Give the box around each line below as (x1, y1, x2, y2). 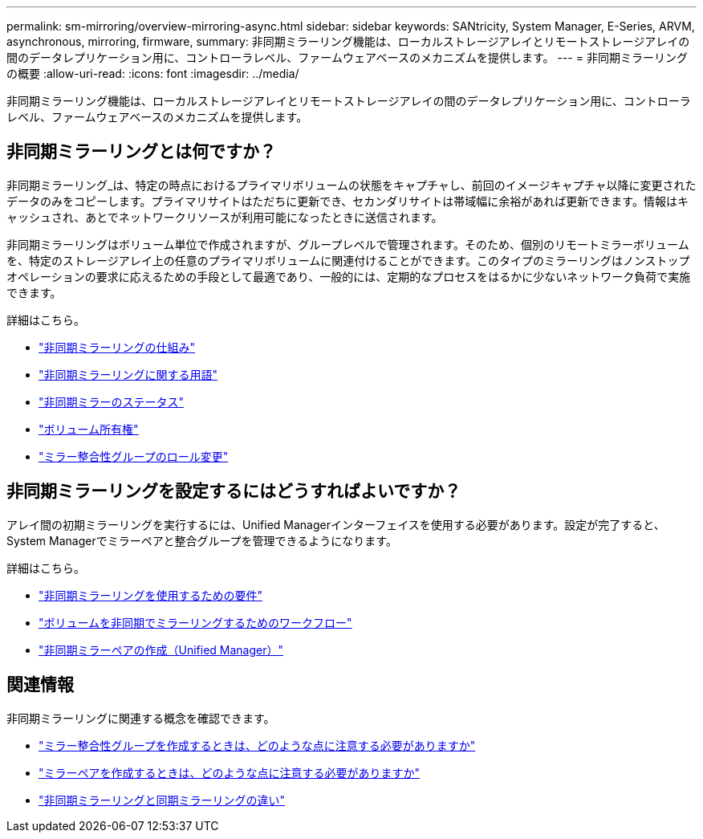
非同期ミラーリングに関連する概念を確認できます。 (6, 711, 275, 725)
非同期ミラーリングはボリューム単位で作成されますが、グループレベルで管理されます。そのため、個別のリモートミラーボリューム (6, 237, 689, 251)
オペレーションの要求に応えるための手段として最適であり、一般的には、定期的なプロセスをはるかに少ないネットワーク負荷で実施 (6, 269, 691, 283)
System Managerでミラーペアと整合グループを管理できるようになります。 (6, 533, 397, 548)
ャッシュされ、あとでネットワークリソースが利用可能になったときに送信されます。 (6, 210, 443, 224)
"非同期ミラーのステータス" (39, 394, 185, 409)
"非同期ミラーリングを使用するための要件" (39, 588, 263, 602)
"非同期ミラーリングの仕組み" (39, 340, 196, 354)
